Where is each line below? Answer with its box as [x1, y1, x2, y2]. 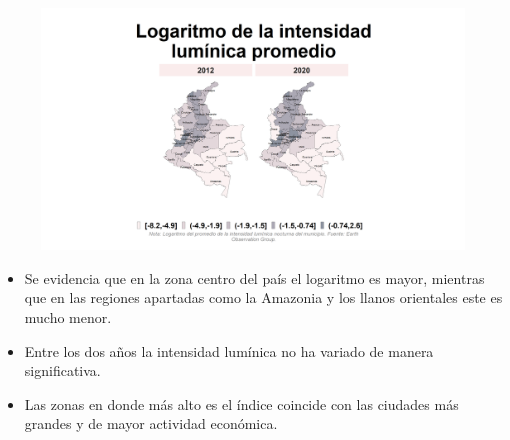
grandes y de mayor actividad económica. [24, 413, 278, 434]
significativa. [24, 360, 101, 381]
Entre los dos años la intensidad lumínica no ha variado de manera [24, 340, 434, 361]
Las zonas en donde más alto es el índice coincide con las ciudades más [24, 393, 459, 414]
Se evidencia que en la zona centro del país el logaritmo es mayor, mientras [24, 267, 485, 288]
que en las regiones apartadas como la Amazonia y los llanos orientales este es [24, 287, 503, 308]
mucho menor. [24, 307, 112, 327]
